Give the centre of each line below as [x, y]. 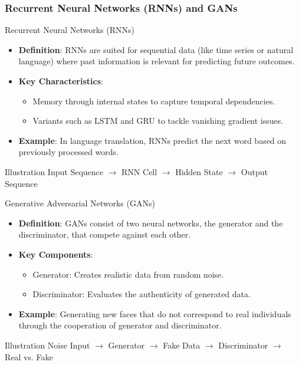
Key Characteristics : [61, 81]
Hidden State [199, 171]
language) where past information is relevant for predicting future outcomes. [157, 61]
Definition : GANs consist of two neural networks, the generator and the [151, 223]
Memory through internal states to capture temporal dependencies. [154, 101]
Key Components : [56, 254]
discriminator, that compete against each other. [104, 234]
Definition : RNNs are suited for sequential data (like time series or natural [156, 49]
